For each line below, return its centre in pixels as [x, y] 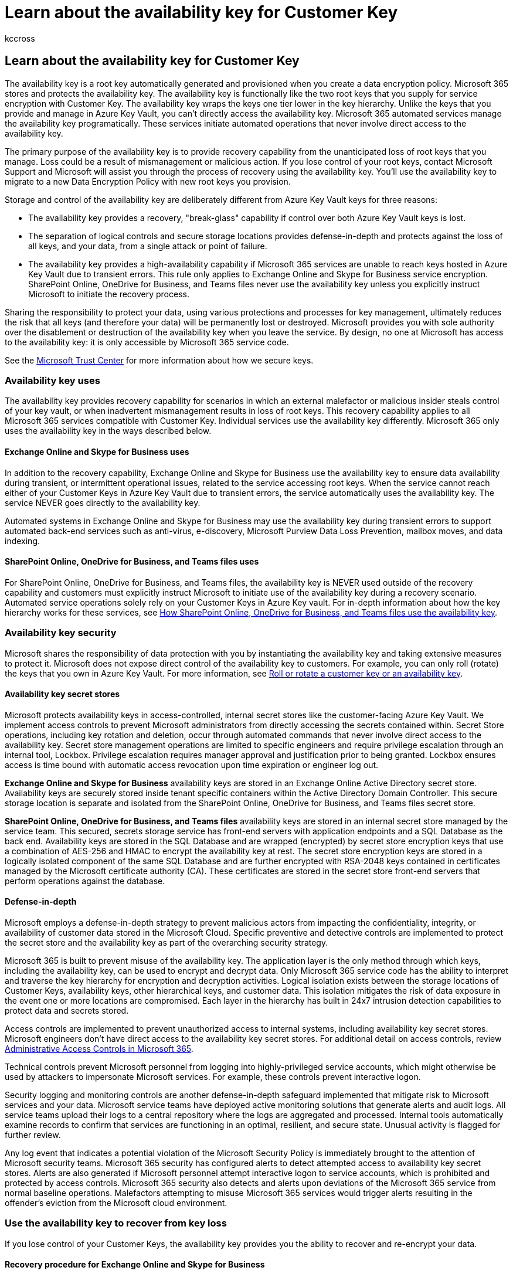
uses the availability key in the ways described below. [108, 431]
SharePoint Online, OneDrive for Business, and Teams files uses [132, 562]
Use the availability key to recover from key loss [116, 1223]
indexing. [23, 541]
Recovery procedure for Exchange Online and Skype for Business [135, 1265]
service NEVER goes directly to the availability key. [103, 502]
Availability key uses [52, 380]
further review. [33, 1134]
